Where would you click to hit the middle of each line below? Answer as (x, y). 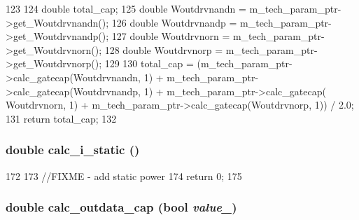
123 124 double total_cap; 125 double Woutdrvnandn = (126, 8)
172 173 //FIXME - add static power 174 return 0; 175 (124, 176)
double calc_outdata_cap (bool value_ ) (121, 207)
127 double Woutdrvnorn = (171, 36)
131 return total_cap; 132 (61, 118)
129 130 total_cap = (149, 63)
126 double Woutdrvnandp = (174, 22)
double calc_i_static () (73, 150)
